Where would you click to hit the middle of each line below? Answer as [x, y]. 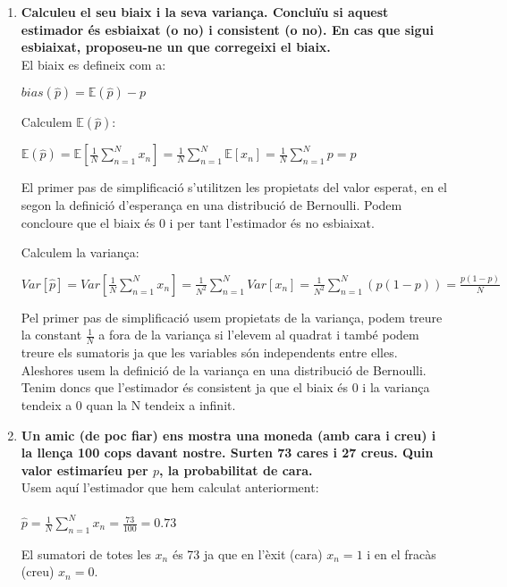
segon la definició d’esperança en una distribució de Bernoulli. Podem [211, 204]
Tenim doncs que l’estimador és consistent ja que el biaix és [185, 387]
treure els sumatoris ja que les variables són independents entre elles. [209, 352]
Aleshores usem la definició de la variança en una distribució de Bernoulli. [224, 369]
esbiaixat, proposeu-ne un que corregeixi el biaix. [176, 47]
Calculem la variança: [80, 252]
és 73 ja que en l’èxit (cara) [247, 553]
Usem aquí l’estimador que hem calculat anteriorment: [170, 487]
